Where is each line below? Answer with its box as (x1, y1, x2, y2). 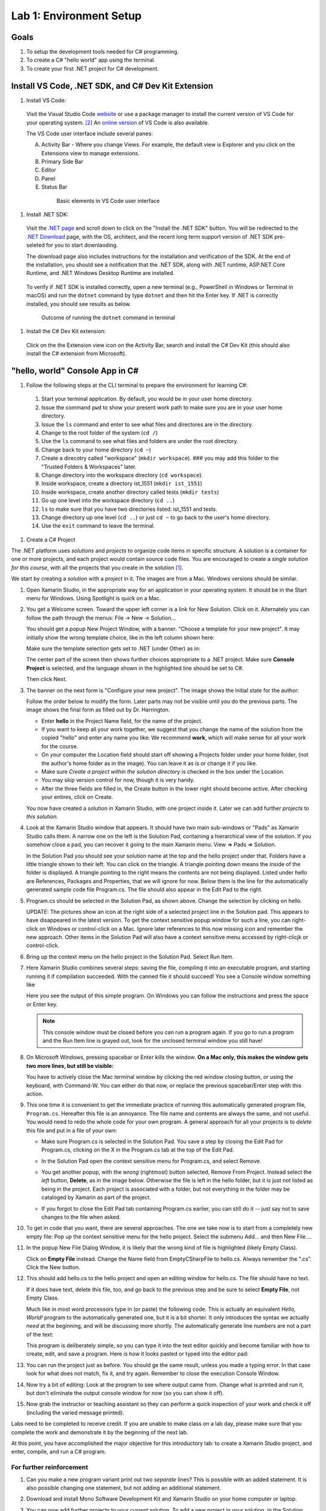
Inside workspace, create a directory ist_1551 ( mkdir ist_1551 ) (41, 480, 202, 487)
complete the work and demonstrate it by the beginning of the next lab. (11, 1428, 188, 1435)
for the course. (41, 742, 78, 749)
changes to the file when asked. (41, 1214, 121, 1221)
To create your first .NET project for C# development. (26, 65, 159, 72)
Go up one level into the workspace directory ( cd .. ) (41, 497, 175, 504)
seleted (26, 242, 45, 249)
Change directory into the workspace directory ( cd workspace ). (41, 471, 203, 479)
